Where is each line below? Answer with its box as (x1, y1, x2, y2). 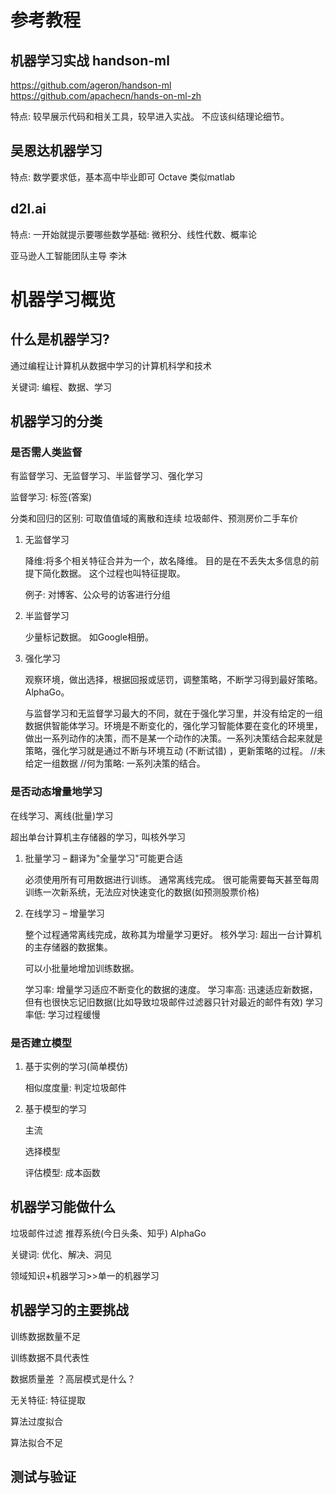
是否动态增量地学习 (10, 785, 103, 799)
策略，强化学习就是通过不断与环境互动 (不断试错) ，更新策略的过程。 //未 (24, 745, 326, 757)
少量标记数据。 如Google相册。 (24, 631, 155, 643)
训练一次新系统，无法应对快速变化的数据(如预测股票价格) (24, 886, 260, 898)
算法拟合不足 (10, 1436, 63, 1448)
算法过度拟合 (10, 1415, 63, 1427)
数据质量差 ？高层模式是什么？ (10, 1372, 136, 1385)
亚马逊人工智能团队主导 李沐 (10, 249, 127, 261)
